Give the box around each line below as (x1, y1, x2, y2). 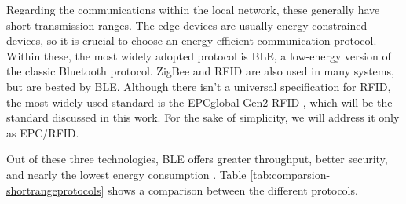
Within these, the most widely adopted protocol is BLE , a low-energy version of (6, 47, 391, 64)
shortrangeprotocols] (6, 181, 104, 198)
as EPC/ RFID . (6, 124, 79, 140)
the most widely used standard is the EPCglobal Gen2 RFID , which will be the (6, 93, 393, 110)
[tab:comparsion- (250, 166, 331, 182)
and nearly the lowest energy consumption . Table (6, 166, 247, 182)
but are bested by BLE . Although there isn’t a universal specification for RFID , (6, 78, 391, 94)
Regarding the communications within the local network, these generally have (6, 2, 380, 17)
